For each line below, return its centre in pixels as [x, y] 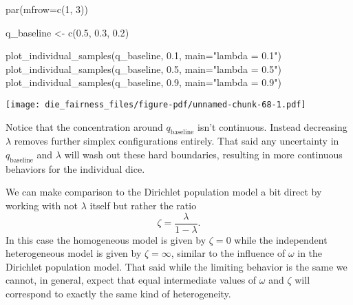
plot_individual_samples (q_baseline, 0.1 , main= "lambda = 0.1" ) [143, 55]
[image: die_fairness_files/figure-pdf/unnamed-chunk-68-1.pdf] [156, 104]
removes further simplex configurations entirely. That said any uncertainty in [176, 141]
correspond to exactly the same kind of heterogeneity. [118, 294]
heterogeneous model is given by [74, 253]
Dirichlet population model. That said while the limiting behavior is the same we [176, 266]
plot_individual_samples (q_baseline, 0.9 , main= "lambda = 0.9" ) [143, 82]
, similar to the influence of [228, 253]
